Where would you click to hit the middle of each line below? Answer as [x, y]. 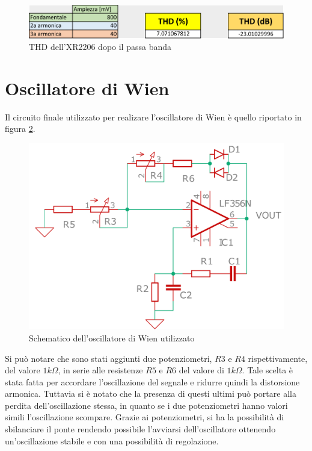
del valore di [201, 370]
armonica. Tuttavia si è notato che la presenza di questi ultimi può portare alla [151, 393]
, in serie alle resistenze [100, 370]
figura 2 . [20, 129]
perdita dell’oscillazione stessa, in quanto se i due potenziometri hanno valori [146, 405]
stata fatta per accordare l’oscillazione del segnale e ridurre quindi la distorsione [152, 381]
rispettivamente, [278, 358]
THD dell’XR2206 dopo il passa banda [100, 47]
